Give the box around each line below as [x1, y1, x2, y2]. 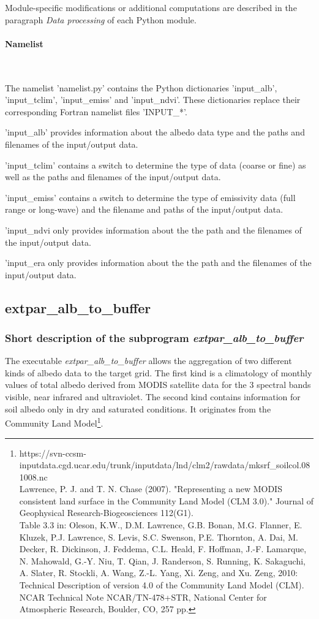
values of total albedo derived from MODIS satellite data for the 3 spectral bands [5, 378, 311, 391]
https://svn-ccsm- [19, 446, 86, 459]
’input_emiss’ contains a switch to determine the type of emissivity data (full [5, 191, 296, 203]
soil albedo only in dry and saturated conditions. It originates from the [5, 402, 271, 415]
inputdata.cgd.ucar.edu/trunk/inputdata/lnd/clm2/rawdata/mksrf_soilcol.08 [19, 458, 310, 471]
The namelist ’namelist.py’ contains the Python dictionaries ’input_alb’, [5, 81, 277, 94]
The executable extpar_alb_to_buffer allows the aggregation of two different [5, 354, 292, 367]
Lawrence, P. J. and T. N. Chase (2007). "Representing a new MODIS [19, 482, 282, 495]
